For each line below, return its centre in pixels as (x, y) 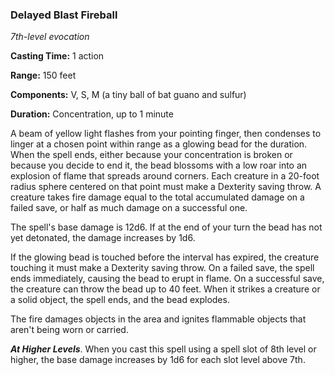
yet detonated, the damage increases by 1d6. (103, 238)
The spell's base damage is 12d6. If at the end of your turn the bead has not (166, 227)
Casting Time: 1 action (57, 56)
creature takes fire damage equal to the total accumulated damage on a (157, 197)
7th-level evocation (50, 37)
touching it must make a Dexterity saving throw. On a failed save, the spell (162, 268)
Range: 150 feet (43, 75)
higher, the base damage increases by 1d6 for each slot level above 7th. (158, 360)
